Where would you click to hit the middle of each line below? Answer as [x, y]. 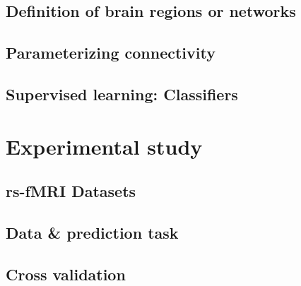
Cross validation [66, 274]
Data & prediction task [92, 232]
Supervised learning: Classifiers [122, 94]
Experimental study [104, 146]
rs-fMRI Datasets [71, 191]
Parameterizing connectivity [111, 53]
